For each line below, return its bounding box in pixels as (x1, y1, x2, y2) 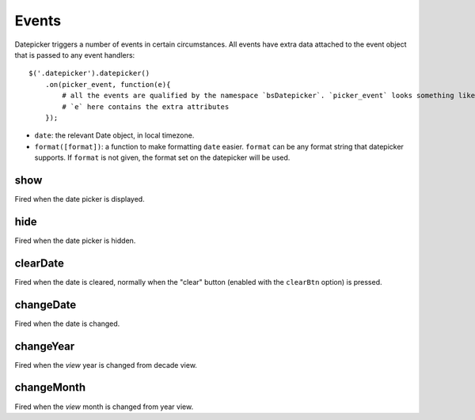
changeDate (14, 297, 77, 312)
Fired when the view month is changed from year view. (14, 402, 194, 411)
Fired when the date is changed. (14, 319, 120, 328)
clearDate (14, 256, 65, 270)
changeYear (14, 339, 75, 353)
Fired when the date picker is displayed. (14, 194, 146, 203)
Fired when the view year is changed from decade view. (14, 360, 198, 369)
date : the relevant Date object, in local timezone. (34, 131, 195, 140)
